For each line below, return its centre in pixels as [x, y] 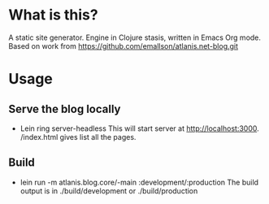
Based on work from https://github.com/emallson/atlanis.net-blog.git [123, 46]
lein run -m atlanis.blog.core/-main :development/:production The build [139, 182]
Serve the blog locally [65, 109]
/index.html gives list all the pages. [78, 137]
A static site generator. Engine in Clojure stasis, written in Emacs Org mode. [135, 37]
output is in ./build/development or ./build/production [109, 191]
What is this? [54, 15]
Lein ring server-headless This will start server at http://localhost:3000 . [140, 128]
